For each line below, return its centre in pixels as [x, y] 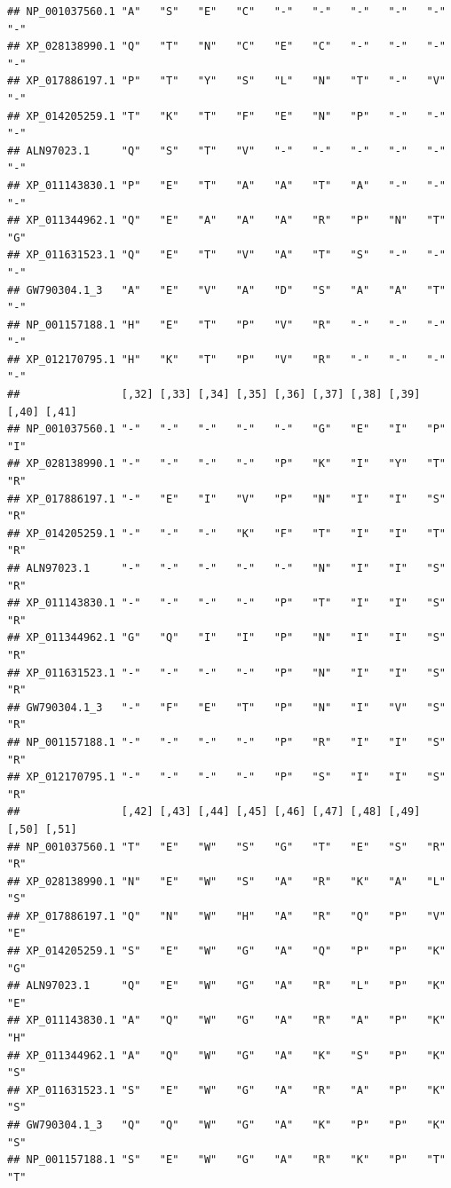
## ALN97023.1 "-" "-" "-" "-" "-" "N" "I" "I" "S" [226, 568]
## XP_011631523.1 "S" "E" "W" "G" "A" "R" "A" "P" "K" [226, 1090]
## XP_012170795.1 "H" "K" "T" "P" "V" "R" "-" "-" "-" [226, 359]
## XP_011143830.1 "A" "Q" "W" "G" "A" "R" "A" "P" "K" [226, 1021]
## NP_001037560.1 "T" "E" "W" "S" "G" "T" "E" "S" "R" [226, 847]
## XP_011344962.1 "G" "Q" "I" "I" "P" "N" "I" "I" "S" [226, 638]
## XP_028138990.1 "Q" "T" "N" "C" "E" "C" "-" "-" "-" [226, 47]
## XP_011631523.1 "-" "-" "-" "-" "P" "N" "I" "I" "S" [226, 673]
